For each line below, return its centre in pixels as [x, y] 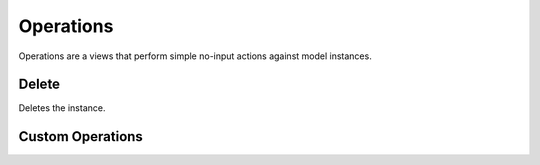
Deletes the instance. [62, 108]
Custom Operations [81, 136]
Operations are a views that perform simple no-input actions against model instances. [195, 56]
